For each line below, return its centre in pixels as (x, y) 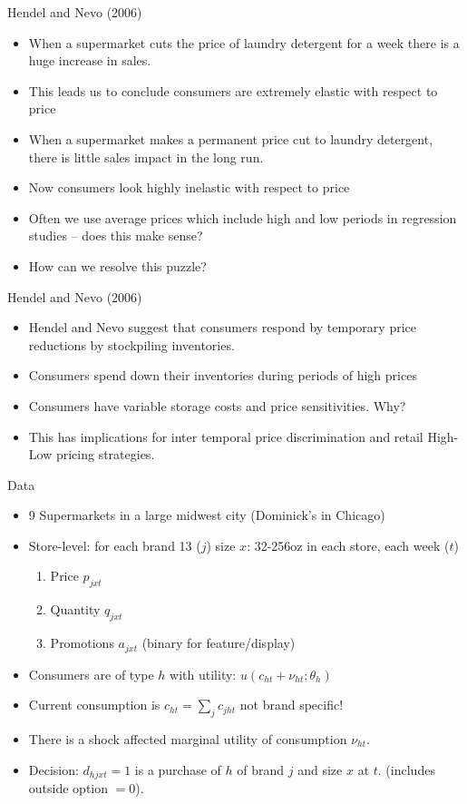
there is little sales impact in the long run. (146, 157)
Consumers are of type (91, 674)
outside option (68, 787)
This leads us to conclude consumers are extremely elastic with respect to (233, 90)
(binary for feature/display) (219, 643)
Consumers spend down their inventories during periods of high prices (223, 375)
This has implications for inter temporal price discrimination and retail (226, 436)
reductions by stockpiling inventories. (131, 344)
